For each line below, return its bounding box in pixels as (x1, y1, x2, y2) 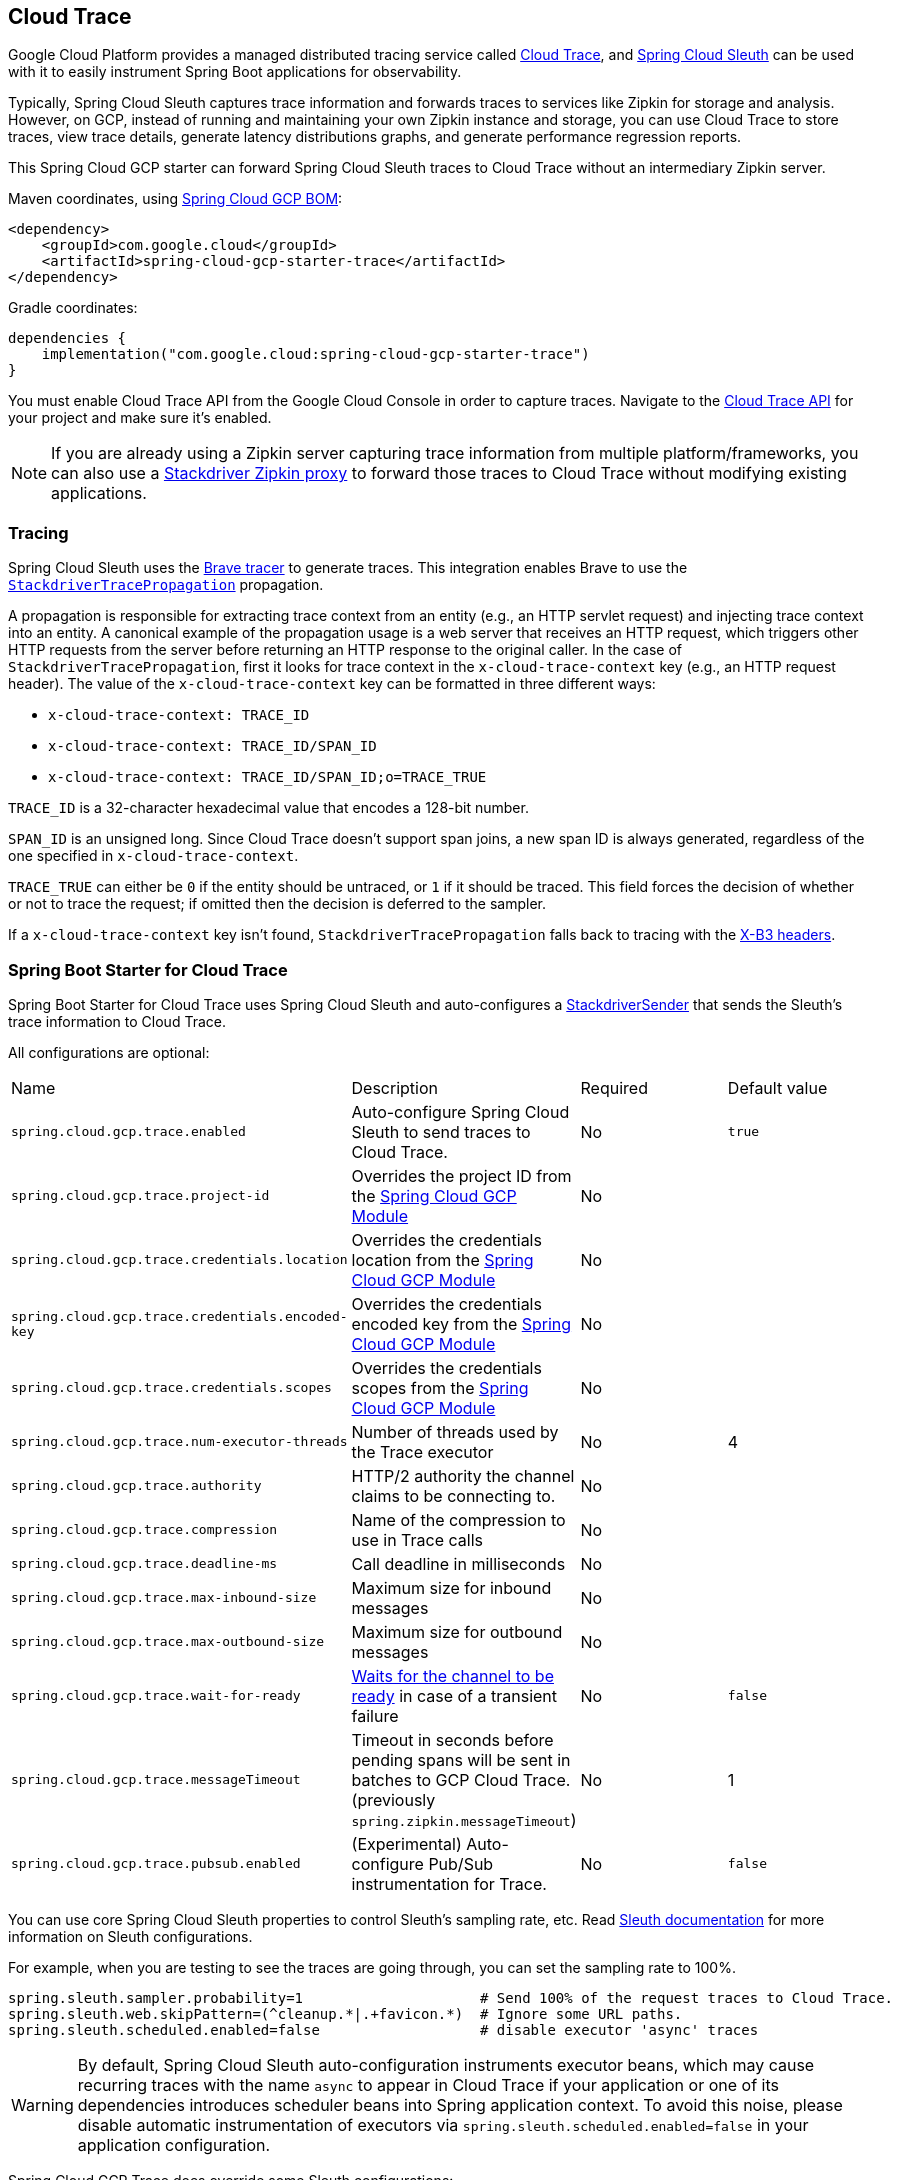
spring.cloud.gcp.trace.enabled (11, 1124, 246, 1140)
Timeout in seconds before (351, 1729, 554, 1750)
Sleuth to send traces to (351, 1121, 531, 1142)
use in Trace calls (351, 1529, 483, 1550)
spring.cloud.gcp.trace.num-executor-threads (11, 1434, 348, 1450)
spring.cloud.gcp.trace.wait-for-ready (11, 1688, 301, 1704)
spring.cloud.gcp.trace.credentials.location (11, 1252, 348, 1268)
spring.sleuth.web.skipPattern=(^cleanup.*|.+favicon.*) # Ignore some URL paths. (8, 2005, 683, 2022)
